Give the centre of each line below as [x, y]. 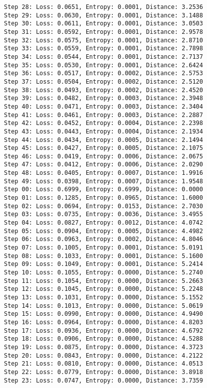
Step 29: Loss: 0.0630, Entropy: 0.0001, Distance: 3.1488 [103, 15]
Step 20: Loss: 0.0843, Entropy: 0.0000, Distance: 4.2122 [103, 355]
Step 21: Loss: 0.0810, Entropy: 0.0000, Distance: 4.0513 [103, 364]
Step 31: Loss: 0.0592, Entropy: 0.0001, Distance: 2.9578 [103, 32]
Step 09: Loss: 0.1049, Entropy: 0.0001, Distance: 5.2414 [103, 264]
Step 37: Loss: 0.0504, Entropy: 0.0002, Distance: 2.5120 [103, 81]
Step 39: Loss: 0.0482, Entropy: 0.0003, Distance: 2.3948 [103, 98]
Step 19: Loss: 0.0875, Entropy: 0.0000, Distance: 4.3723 [103, 347]
